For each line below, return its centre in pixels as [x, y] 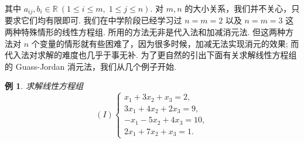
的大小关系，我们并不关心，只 [242, 8]
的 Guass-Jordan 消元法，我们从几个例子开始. [90, 66]
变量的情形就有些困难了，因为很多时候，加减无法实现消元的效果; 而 [169, 43]
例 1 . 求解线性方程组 [44, 86]
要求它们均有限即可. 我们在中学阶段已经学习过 [93, 20]
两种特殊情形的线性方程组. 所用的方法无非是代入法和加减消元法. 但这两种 [145, 32]
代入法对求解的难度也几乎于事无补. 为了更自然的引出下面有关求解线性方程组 [151, 55]
